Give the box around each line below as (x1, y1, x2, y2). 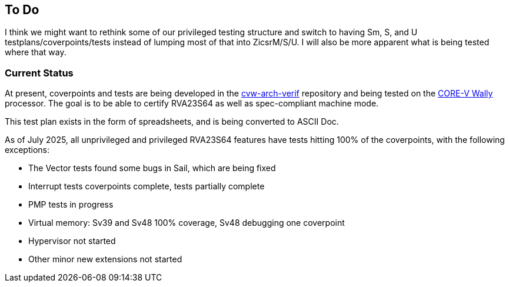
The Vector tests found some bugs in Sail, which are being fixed (28, 163, 276, 173)
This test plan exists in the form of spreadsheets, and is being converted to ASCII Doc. (5, 116, 339, 127)
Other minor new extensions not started (28, 254, 182, 265)
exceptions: (5, 145, 49, 155)
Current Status (5, 66, 74, 79)
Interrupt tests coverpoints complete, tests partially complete (28, 181, 265, 192)
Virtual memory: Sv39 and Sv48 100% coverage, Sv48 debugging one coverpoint (28, 218, 345, 228)
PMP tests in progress (28, 199, 114, 210)
